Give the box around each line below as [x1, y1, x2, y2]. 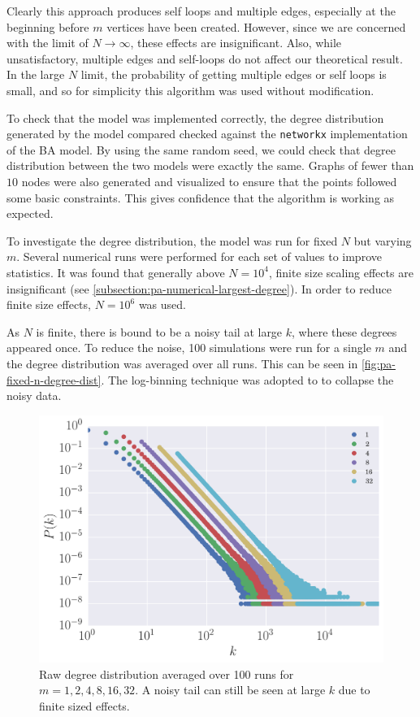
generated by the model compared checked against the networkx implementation [6, 125, 408, 142]
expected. [6, 205, 54, 222]
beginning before [6, 18, 89, 35]
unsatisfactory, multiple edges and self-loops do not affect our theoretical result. [6, 50, 403, 67]
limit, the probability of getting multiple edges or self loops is [80, 66, 387, 83]
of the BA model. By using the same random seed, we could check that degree [6, 141, 396, 158]
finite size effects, [6, 296, 91, 313]
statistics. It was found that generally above [6, 263, 225, 280]
